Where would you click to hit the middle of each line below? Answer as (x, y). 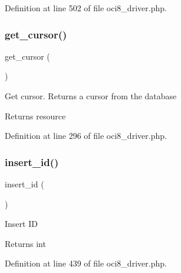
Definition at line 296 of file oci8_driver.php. (86, 136)
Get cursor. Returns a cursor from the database (91, 96)
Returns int (25, 243)
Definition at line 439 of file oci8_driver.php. (86, 263)
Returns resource (35, 116)
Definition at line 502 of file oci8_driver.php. (86, 8)
